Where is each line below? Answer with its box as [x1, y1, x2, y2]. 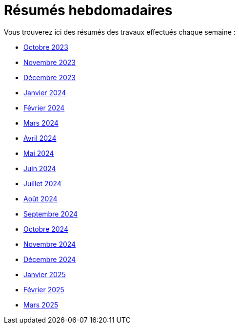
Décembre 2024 [23, 255, 76, 263]
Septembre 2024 [23, 209, 78, 218]
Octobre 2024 [23, 224, 68, 233]
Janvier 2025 [23, 270, 66, 279]
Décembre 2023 [23, 73, 76, 82]
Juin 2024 [23, 164, 56, 173]
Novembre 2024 [23, 240, 76, 248]
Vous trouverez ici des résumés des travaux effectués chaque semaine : [4, 27, 236, 36]
